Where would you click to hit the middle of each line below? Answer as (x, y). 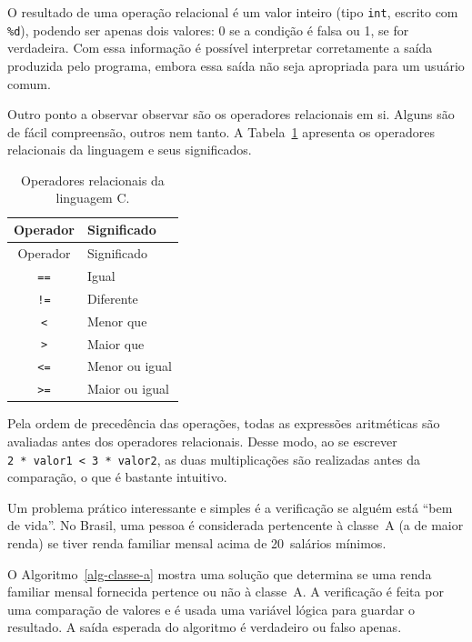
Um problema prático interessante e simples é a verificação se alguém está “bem (230, 507)
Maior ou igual (128, 389)
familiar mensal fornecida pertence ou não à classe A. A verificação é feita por (226, 592)
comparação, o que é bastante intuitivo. (117, 477)
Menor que (117, 321)
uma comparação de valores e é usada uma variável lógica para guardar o (211, 609)
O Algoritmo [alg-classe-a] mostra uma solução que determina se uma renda (220, 573)
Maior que (115, 343)
